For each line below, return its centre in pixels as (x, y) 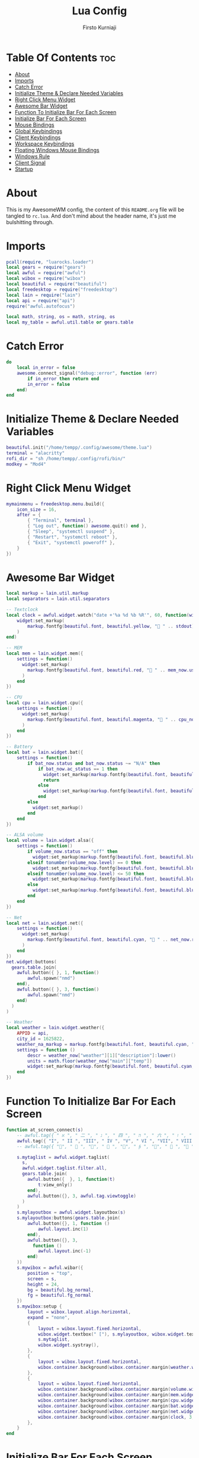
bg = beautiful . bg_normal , (61, 1290)
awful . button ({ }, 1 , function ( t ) (71, 1179)
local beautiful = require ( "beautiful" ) (57, 284)
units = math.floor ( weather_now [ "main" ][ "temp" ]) (90, 1061)
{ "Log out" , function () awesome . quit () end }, (87, 526)
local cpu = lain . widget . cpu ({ (45, 703)
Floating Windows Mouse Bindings (57, 150)
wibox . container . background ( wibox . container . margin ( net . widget (117, 1411)
